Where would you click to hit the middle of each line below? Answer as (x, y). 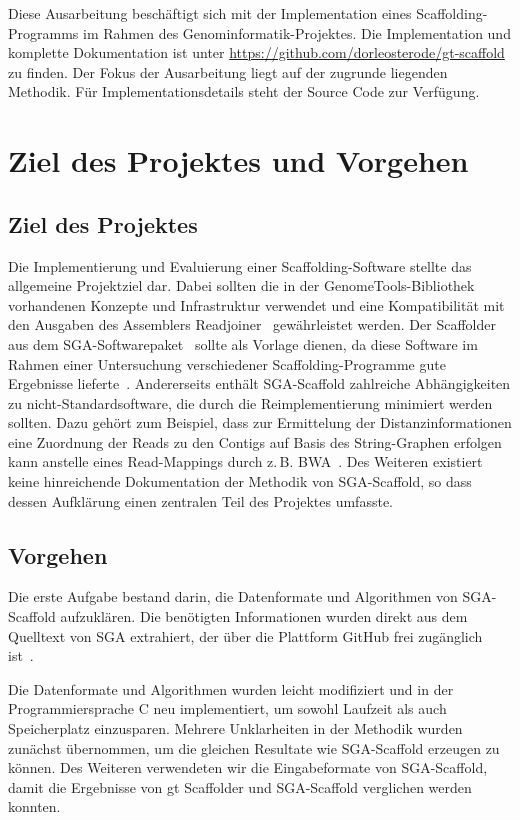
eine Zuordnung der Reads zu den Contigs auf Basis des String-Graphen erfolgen (255, 441)
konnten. (34, 806)
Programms (43, 32)
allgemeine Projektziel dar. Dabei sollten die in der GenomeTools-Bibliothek (241, 285)
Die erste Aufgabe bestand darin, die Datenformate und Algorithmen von (233, 596)
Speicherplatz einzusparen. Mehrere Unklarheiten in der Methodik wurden (235, 728)
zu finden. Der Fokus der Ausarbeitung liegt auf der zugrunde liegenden (228, 71)
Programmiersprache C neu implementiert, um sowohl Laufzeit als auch (227, 708)
